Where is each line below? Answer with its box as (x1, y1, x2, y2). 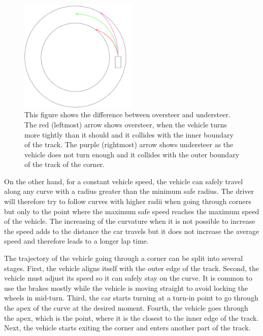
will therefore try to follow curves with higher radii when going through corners (4, 196, 251, 207)
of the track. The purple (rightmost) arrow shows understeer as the (24, 139, 234, 150)
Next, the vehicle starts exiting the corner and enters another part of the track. (4, 322, 251, 333)
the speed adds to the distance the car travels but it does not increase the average (4, 225, 259, 236)
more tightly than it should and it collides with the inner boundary (24, 129, 234, 140)
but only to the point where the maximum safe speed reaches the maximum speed (4, 206, 259, 216)
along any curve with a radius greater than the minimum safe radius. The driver (4, 186, 254, 196)
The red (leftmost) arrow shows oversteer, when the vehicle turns (24, 119, 227, 129)
